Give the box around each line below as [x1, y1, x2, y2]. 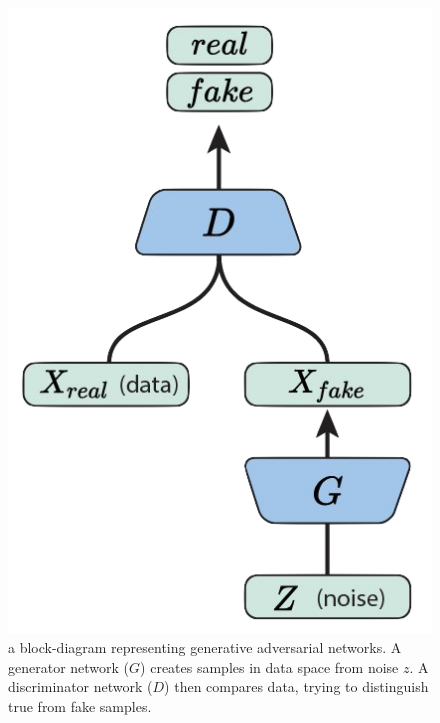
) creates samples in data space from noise [140, 656, 399, 677]
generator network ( [8, 656, 130, 677]
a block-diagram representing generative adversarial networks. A [8, 637, 402, 658]
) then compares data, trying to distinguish [164, 676, 429, 697]
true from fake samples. [8, 695, 152, 716]
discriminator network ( [8, 676, 153, 697]
